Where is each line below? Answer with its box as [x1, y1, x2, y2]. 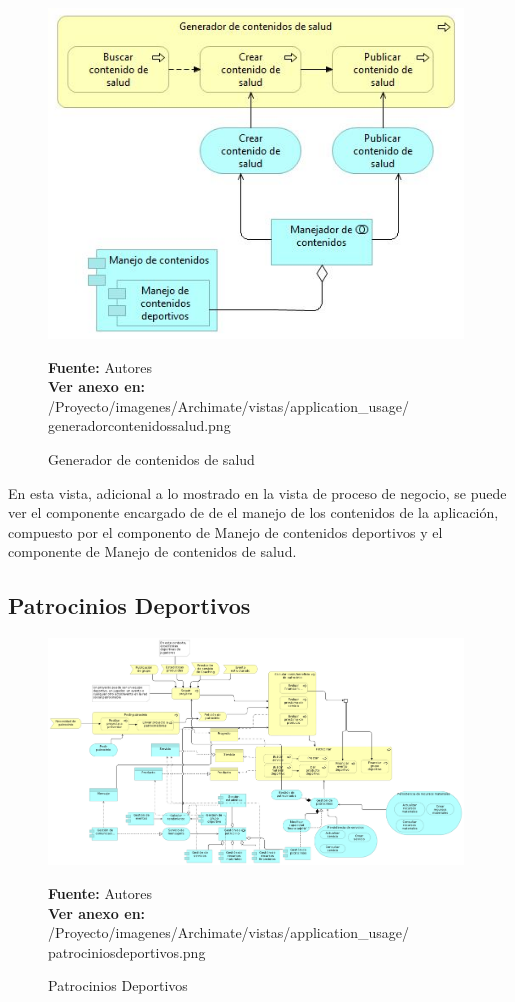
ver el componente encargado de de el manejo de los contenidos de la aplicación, [8, 502, 499, 523]
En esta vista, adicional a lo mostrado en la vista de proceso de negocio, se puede [8, 482, 507, 503]
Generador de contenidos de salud [48, 449, 255, 470]
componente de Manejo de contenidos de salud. [8, 541, 297, 562]
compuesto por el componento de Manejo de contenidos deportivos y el [8, 521, 443, 542]
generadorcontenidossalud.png [48, 415, 231, 436]
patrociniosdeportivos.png [48, 941, 206, 962]
